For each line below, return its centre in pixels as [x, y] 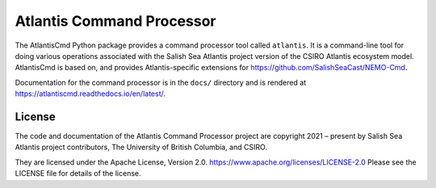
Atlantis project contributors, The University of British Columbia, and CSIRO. [141, 147]
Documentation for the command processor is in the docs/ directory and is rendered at [161, 82]
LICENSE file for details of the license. [78, 173]
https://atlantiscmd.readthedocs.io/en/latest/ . [90, 94]
